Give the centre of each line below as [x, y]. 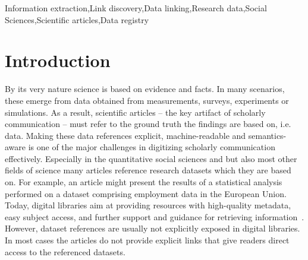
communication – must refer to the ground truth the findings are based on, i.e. [148, 124]
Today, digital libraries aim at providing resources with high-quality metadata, [148, 205]
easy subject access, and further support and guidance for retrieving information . [155, 216]
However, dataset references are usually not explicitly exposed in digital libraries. [153, 228]
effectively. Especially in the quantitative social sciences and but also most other [151, 158]
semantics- [267, 135]
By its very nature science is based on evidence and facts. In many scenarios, [145, 89]
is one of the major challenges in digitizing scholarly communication [152, 147]
